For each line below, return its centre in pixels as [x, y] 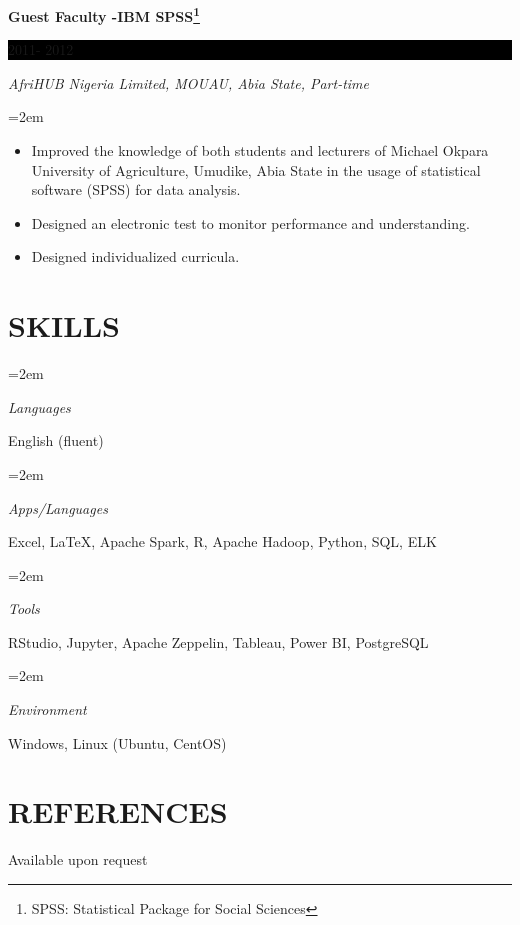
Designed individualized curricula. [135, 256]
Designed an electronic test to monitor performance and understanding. [250, 222]
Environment [47, 709]
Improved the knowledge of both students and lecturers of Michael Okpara [260, 150]
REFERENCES [118, 811]
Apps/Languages [58, 507]
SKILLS [64, 325]
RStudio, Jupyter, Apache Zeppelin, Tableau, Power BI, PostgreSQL [218, 641]
